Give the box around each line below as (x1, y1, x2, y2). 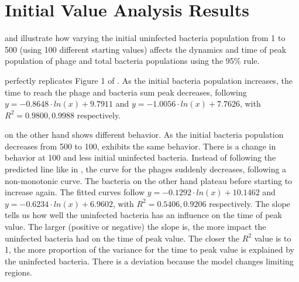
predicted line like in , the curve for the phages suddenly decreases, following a (5, 163, 287, 175)
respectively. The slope (209, 197, 290, 209)
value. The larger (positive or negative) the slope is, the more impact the (5, 220, 266, 233)
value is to (254, 232, 291, 244)
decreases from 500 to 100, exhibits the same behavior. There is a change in (5, 140, 276, 152)
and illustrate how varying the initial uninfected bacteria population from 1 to (5, 32, 286, 44)
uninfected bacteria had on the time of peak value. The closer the (5, 232, 240, 244)
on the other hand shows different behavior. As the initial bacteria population (5, 128, 284, 141)
